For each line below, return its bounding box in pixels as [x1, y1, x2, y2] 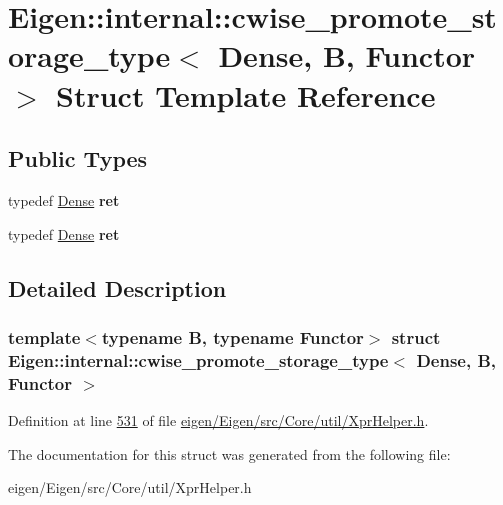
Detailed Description [8, 272, 227, 303]
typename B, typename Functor [101, 324, 364, 349]
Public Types [8, 143, 148, 174]
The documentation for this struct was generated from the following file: [8, 443, 451, 464]
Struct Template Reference [56, 74, 436, 115]
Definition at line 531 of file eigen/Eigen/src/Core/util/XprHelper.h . [8, 409, 429, 430]
